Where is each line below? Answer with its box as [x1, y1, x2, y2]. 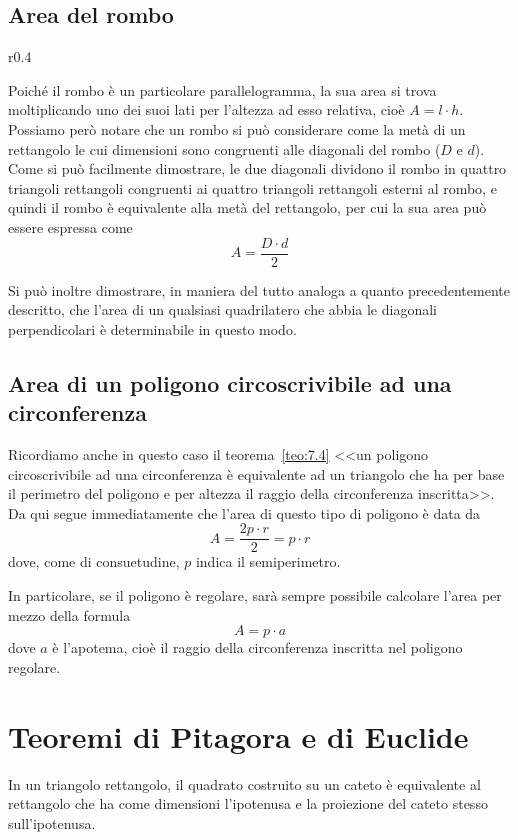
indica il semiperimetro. [195, 551, 341, 572]
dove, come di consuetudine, [8, 551, 180, 572]
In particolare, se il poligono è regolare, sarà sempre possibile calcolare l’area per [8, 585, 502, 606]
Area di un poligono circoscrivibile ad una [8, 367, 452, 398]
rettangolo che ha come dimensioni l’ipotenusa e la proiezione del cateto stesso [8, 793, 488, 814]
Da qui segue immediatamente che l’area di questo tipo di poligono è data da [8, 502, 481, 523]
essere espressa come [8, 216, 133, 237]
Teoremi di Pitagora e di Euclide [8, 715, 469, 756]
